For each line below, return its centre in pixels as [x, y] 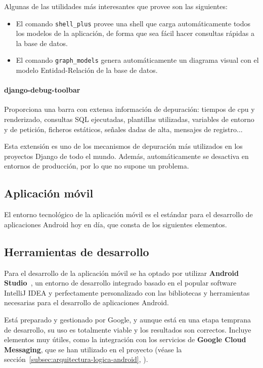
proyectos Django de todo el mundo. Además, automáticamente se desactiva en [126, 156]
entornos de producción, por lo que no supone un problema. [97, 166]
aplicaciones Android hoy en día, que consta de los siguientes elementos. [116, 224]
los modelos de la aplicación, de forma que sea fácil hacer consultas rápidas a [135, 33]
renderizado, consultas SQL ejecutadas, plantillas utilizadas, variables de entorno [129, 119]
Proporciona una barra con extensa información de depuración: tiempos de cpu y [129, 109]
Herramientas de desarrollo [77, 251]
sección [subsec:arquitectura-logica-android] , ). [76, 359]
